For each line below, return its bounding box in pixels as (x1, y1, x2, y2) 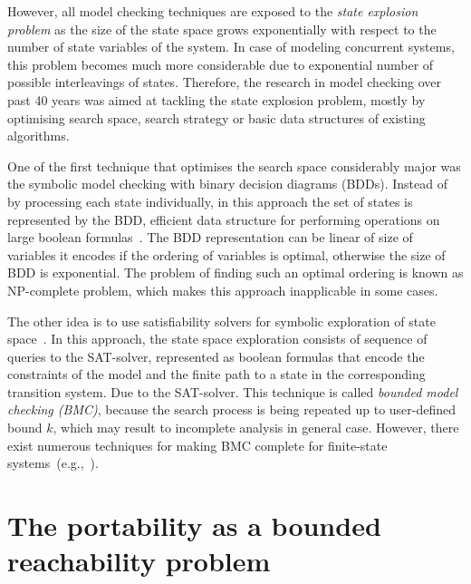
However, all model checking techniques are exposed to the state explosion (7, 2, 418, 20)
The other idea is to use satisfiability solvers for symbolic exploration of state (7, 311, 436, 330)
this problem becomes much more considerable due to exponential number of (7, 54, 434, 73)
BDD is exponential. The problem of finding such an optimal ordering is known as (7, 263, 464, 282)
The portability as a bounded (7, 507, 381, 544)
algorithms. (7, 126, 70, 145)
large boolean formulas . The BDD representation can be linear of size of (7, 228, 413, 247)
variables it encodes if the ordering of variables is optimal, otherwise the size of (7, 245, 446, 264)
